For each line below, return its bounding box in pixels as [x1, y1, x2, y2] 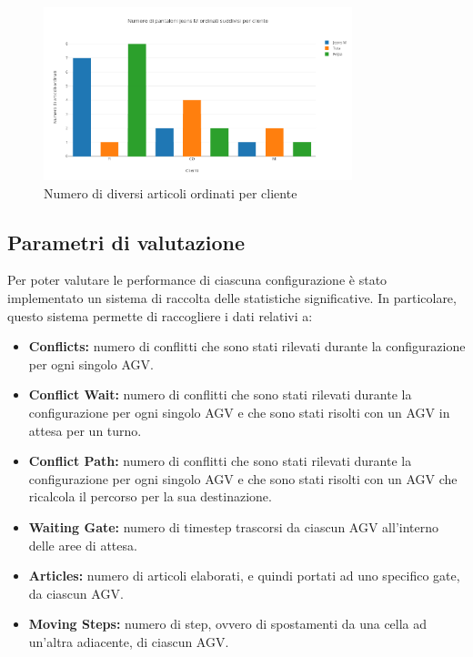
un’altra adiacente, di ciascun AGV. [28, 632, 229, 651]
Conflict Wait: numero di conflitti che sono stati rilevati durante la [28, 385, 412, 404]
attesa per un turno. [28, 420, 142, 440]
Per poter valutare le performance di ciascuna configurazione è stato [7, 270, 387, 289]
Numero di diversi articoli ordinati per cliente [44, 183, 297, 202]
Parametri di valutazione [7, 227, 246, 256]
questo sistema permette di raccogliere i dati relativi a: [7, 306, 313, 325]
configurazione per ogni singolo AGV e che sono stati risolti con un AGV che [28, 469, 458, 488]
